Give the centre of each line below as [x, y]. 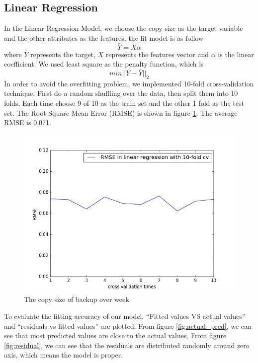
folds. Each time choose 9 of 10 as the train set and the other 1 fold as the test [124, 103]
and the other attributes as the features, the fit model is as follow [104, 37]
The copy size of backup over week [77, 299]
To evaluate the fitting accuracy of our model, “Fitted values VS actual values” [125, 316]
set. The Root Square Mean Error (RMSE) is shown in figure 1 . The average [121, 112]
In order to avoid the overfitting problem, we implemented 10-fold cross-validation [129, 83]
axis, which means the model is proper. [64, 355]
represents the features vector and [157, 54]
